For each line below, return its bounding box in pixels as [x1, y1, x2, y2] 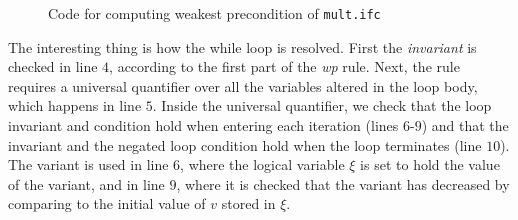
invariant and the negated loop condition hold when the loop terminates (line [8, 134, 482, 155]
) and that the [421, 115, 509, 136]
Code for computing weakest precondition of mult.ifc [48, 3, 381, 23]
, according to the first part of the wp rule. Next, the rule [109, 56, 460, 77]
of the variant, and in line [8, 173, 165, 194]
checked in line [8, 56, 98, 77]
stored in [221, 193, 276, 214]
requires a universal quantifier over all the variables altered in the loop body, [8, 75, 478, 96]
